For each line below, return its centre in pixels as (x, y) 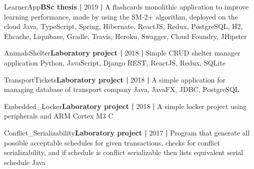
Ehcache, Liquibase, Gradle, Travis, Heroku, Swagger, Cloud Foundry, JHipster (125, 36)
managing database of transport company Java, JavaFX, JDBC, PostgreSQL (122, 89)
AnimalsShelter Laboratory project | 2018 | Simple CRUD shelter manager (122, 53)
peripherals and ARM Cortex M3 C (59, 116)
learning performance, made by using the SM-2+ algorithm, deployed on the (121, 16)
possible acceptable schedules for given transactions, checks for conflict (112, 142)
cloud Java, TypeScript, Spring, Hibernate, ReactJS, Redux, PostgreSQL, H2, (123, 26)
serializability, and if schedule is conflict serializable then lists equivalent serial (124, 152)
